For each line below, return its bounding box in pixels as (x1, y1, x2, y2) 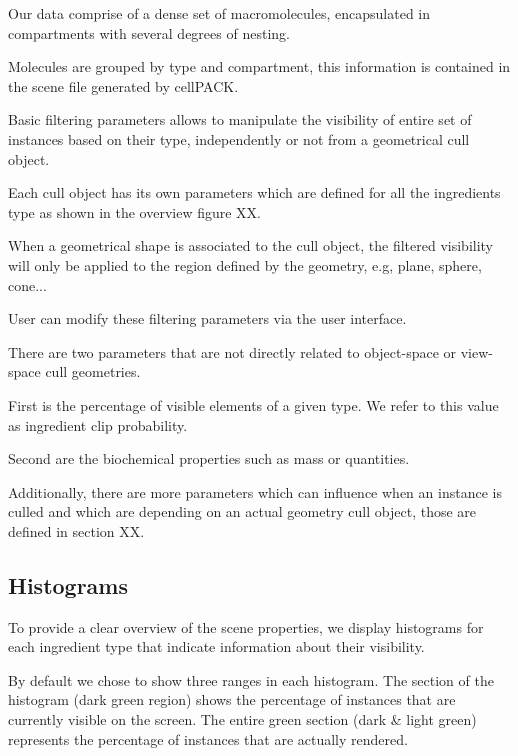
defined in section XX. (8, 520, 145, 541)
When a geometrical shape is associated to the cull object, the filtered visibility (8, 235, 494, 256)
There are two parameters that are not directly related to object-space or (8, 341, 457, 362)
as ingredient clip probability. (8, 414, 188, 435)
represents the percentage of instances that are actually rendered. (8, 728, 408, 749)
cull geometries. (45, 361, 141, 382)
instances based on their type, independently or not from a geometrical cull (8, 128, 470, 149)
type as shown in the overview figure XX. (8, 201, 261, 222)
